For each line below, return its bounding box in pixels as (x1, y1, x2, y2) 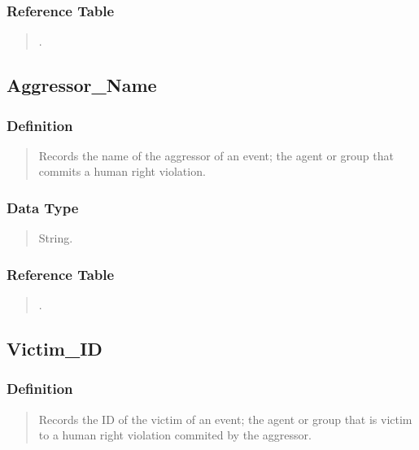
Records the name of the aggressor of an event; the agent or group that (38, 146, 394, 164)
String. (38, 229, 73, 247)
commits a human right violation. (38, 163, 206, 180)
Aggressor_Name (7, 72, 157, 98)
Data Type (7, 197, 79, 217)
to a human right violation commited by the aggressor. (38, 426, 312, 443)
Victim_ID (7, 336, 103, 361)
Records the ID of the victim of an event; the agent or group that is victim (38, 410, 412, 427)
